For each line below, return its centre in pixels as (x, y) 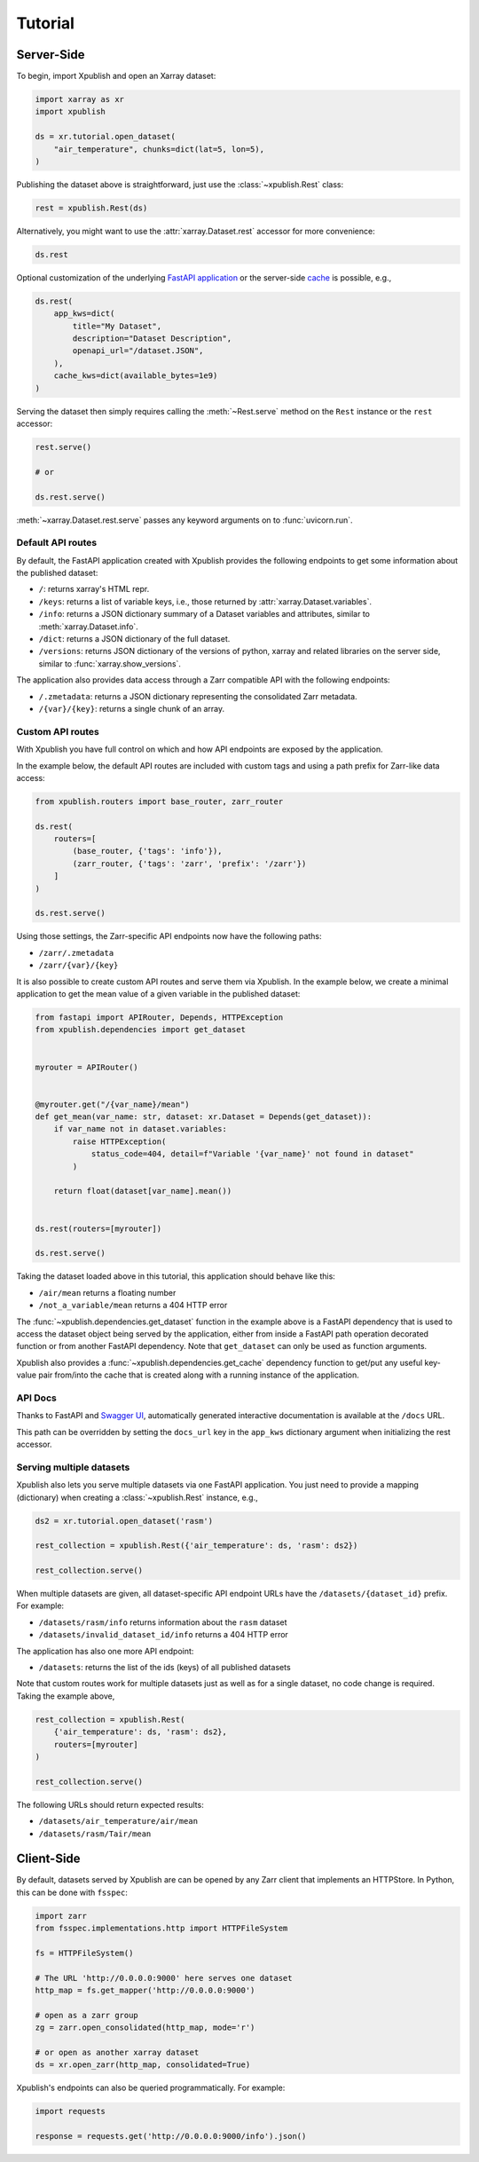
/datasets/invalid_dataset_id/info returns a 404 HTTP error (163, 1635)
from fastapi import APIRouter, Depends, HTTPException (159, 1017)
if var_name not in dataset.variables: (141, 1129)
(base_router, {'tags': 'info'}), (147, 851)
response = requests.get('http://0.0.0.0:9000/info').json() (171, 2136)
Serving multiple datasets (73, 1467)
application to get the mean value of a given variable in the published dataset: (158, 993)
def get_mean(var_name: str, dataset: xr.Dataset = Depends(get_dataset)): (204, 1117)
